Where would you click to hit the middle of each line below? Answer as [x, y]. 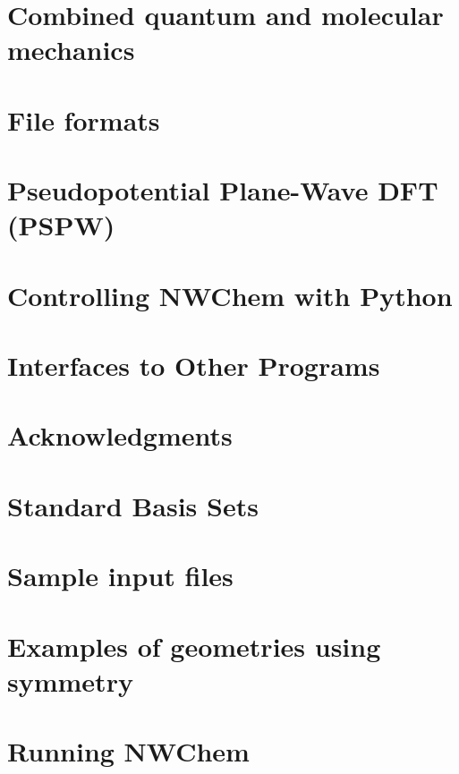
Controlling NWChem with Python [230, 295]
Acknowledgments [120, 435]
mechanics [71, 50]
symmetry [70, 680]
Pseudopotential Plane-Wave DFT [223, 190]
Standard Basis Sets [133, 505]
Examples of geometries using [194, 646]
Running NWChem [128, 751]
